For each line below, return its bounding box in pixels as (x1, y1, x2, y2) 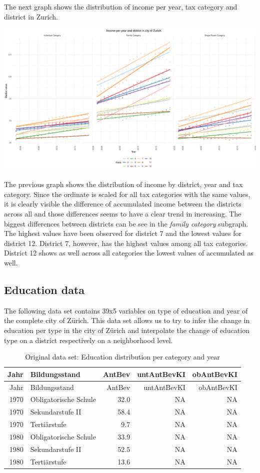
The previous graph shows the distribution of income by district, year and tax (4, 179, 243, 189)
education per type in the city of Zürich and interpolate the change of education (4, 325, 249, 335)
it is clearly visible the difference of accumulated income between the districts (4, 198, 241, 209)
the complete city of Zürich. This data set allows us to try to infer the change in (4, 315, 250, 325)
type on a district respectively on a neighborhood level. (4, 334, 173, 345)
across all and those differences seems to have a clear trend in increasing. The (4, 208, 241, 219)
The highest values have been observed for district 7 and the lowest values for (4, 228, 242, 238)
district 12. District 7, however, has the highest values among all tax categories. (4, 237, 248, 248)
